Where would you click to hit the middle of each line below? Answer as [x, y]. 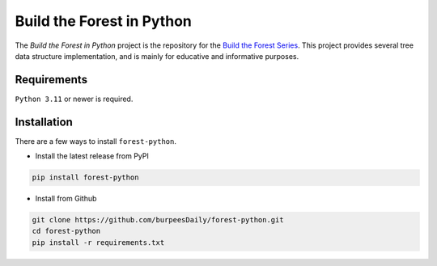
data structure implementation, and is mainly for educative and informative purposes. [157, 56]
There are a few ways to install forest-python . [96, 141]
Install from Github [66, 199]
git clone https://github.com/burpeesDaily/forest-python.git [158, 220]
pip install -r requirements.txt [98, 242]
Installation [44, 122]
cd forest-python [66, 231]
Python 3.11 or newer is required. [74, 99]
